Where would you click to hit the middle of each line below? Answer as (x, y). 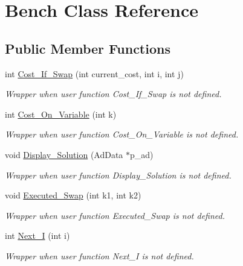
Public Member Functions (88, 48)
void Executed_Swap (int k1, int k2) (73, 195)
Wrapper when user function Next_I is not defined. (99, 255)
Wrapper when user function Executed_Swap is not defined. (115, 215)
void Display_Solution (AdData (64, 154)
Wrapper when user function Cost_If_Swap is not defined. (113, 94)
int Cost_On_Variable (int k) (61, 114)
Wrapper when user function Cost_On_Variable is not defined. (122, 134)
